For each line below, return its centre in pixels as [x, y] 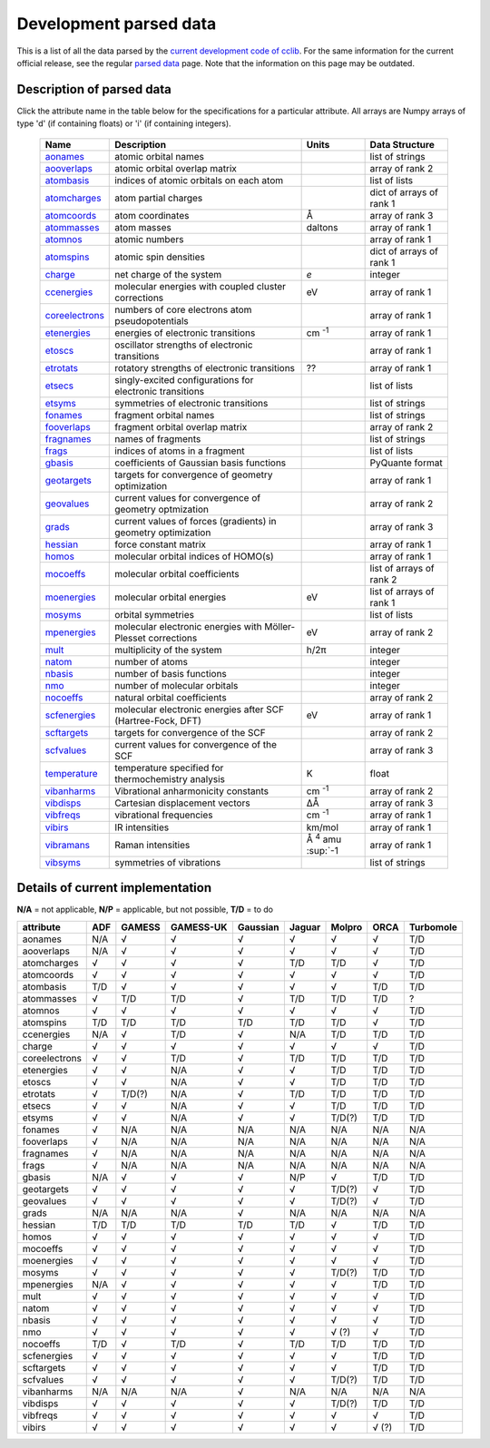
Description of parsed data [94, 89]
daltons [322, 227]
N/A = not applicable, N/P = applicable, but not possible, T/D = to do [145, 910]
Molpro [347, 927]
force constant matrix [161, 544]
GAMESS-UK [199, 927]
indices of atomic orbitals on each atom [199, 180]
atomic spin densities [160, 257]
